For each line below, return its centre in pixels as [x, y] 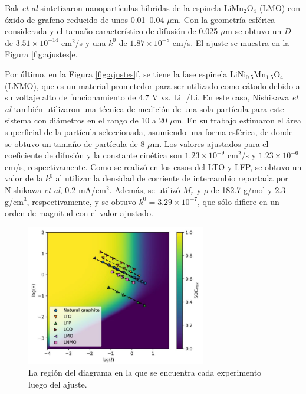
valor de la [24, 178]
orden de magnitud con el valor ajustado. [79, 213]
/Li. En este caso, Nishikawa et [242, 97]
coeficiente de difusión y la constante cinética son [93, 155]
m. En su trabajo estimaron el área [238, 120]
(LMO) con [279, 8]
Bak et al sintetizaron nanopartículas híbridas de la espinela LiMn [124, 8]
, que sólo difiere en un [238, 201]
